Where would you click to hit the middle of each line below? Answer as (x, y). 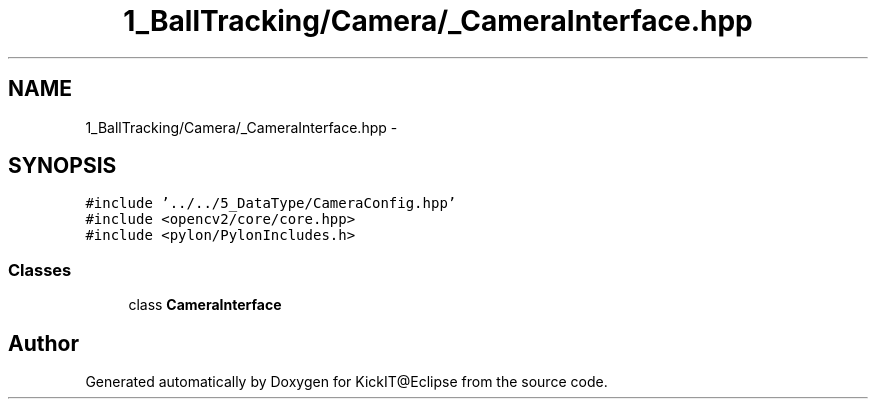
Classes (40, 269)
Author (43, 343)
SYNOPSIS (62, 166)
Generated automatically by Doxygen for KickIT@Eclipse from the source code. (346, 382)
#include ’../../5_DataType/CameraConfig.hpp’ (271, 203)
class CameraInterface (205, 305)
